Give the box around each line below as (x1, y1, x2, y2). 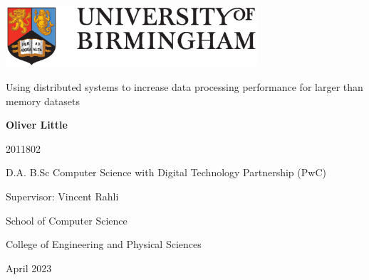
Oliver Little (6, 117, 68, 132)
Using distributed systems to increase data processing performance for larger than (6, 80, 363, 95)
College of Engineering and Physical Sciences (6, 237, 202, 252)
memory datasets (6, 93, 80, 108)
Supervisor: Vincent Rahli (6, 189, 119, 204)
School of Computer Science (6, 212, 128, 227)
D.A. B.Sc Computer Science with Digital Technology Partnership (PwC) (6, 165, 326, 180)
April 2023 (6, 260, 52, 275)
